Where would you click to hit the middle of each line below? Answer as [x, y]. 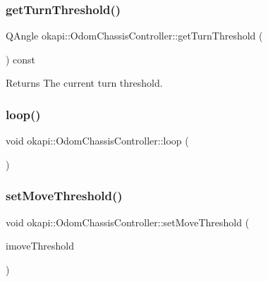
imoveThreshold [40, 246]
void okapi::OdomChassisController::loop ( [97, 141]
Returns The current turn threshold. [84, 83]
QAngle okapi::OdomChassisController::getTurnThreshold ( [134, 36]
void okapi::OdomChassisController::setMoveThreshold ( [128, 222]
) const [21, 59]
